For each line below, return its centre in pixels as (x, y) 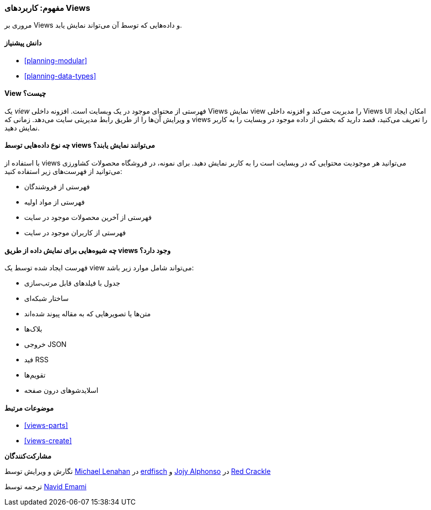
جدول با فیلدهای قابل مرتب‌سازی (72, 283)
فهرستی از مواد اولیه (55, 202)
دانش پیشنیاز (23, 42)
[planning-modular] (56, 60)
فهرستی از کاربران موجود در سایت (75, 233)
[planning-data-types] (60, 76)
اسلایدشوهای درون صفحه (61, 390)
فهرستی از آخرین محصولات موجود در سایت (88, 217)
